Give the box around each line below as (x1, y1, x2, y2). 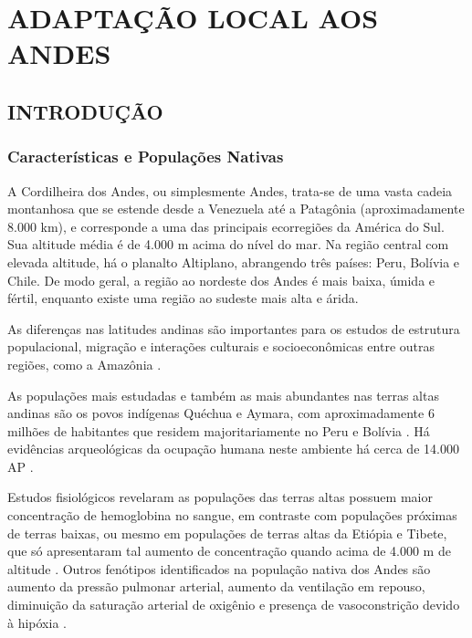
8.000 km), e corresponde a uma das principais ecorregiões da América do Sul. (7, 216, 445, 235)
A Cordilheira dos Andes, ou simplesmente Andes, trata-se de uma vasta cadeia (7, 181, 453, 200)
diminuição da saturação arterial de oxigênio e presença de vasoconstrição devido (7, 595, 460, 614)
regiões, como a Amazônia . (7, 354, 162, 373)
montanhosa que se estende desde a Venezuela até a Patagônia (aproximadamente (7, 199, 465, 218)
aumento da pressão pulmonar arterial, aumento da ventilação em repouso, (7, 577, 425, 596)
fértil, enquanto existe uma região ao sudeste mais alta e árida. (7, 288, 359, 308)
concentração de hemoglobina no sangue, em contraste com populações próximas (7, 506, 457, 525)
